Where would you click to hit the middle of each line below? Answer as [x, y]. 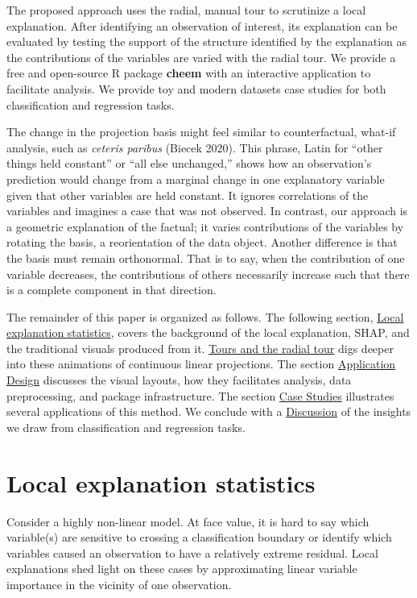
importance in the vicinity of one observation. [119, 584]
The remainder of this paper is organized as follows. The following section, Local [205, 316]
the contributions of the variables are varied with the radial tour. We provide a [201, 57]
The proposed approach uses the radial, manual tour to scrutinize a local [186, 10]
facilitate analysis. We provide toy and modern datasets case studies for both [196, 88]
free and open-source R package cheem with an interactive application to [189, 73]
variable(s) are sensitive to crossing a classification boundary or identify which [199, 537]
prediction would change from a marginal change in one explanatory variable [196, 179]
